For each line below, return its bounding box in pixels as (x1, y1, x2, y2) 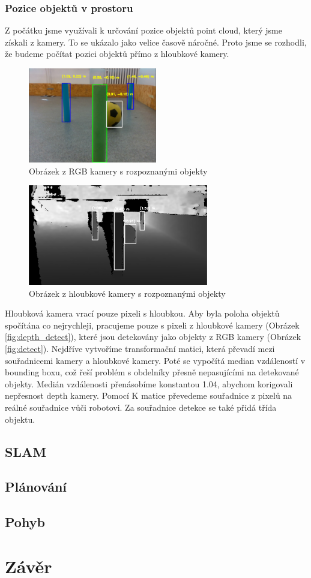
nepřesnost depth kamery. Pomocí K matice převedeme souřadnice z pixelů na (5, 389, 292, 402)
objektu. (5, 413, 35, 425)
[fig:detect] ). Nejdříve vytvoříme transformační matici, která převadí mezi (5, 342, 275, 355)
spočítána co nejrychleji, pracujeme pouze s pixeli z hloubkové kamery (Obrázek (5, 318, 300, 331)
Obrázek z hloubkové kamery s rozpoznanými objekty (29, 287, 226, 299)
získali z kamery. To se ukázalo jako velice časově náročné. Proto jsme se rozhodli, (5, 35, 307, 48)
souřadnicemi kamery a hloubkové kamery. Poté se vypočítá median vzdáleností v (5, 354, 306, 366)
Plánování (5, 477, 67, 496)
